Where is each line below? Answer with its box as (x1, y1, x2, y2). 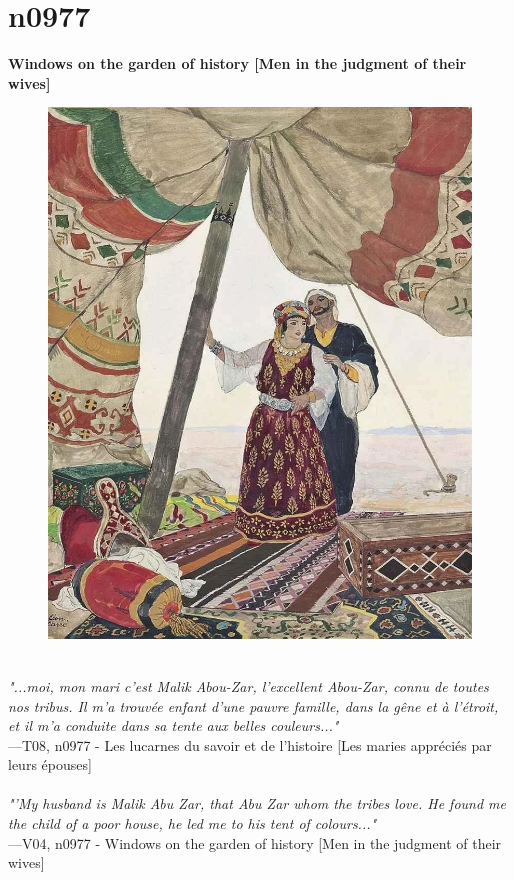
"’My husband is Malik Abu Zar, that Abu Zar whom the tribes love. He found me (8, 793, 506, 814)
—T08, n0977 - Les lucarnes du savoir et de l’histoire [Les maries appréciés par (8, 734, 492, 755)
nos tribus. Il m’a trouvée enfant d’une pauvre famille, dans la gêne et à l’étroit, (8, 695, 499, 716)
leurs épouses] (8, 754, 92, 775)
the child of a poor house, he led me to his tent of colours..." (8, 813, 377, 834)
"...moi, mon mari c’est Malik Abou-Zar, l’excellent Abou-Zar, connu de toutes (8, 675, 489, 696)
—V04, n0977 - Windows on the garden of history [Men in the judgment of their (8, 832, 502, 853)
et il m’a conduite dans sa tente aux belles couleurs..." (8, 715, 339, 736)
